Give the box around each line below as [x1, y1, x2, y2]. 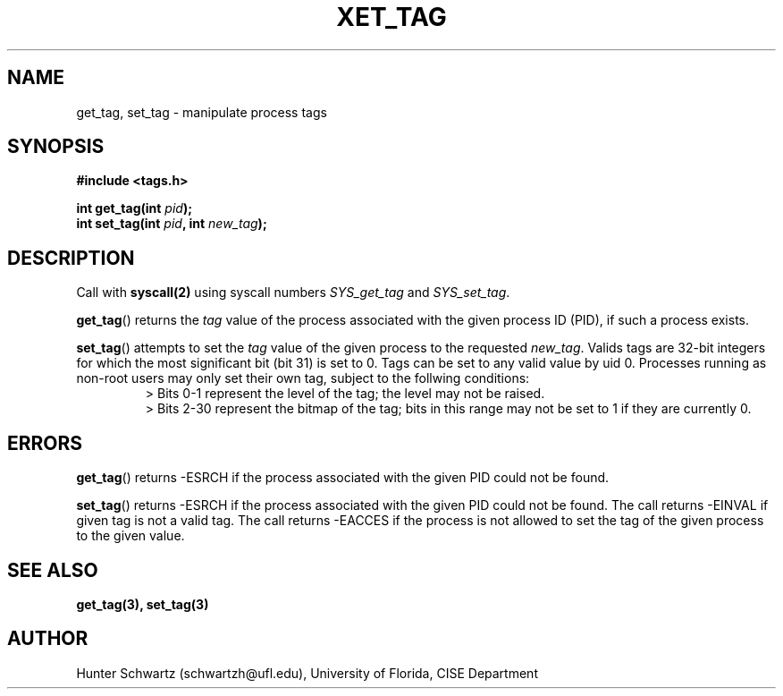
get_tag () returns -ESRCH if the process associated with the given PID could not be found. [76, 470, 610, 486]
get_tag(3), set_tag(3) [76, 596, 209, 612]
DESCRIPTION [7, 246, 135, 269]
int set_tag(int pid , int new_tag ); [76, 216, 267, 232]
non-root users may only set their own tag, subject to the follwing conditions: [76, 370, 530, 386]
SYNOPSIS [7, 135, 105, 158]
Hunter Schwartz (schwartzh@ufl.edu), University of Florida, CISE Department [76, 665, 538, 681]
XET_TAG [336, 2, 447, 32]
